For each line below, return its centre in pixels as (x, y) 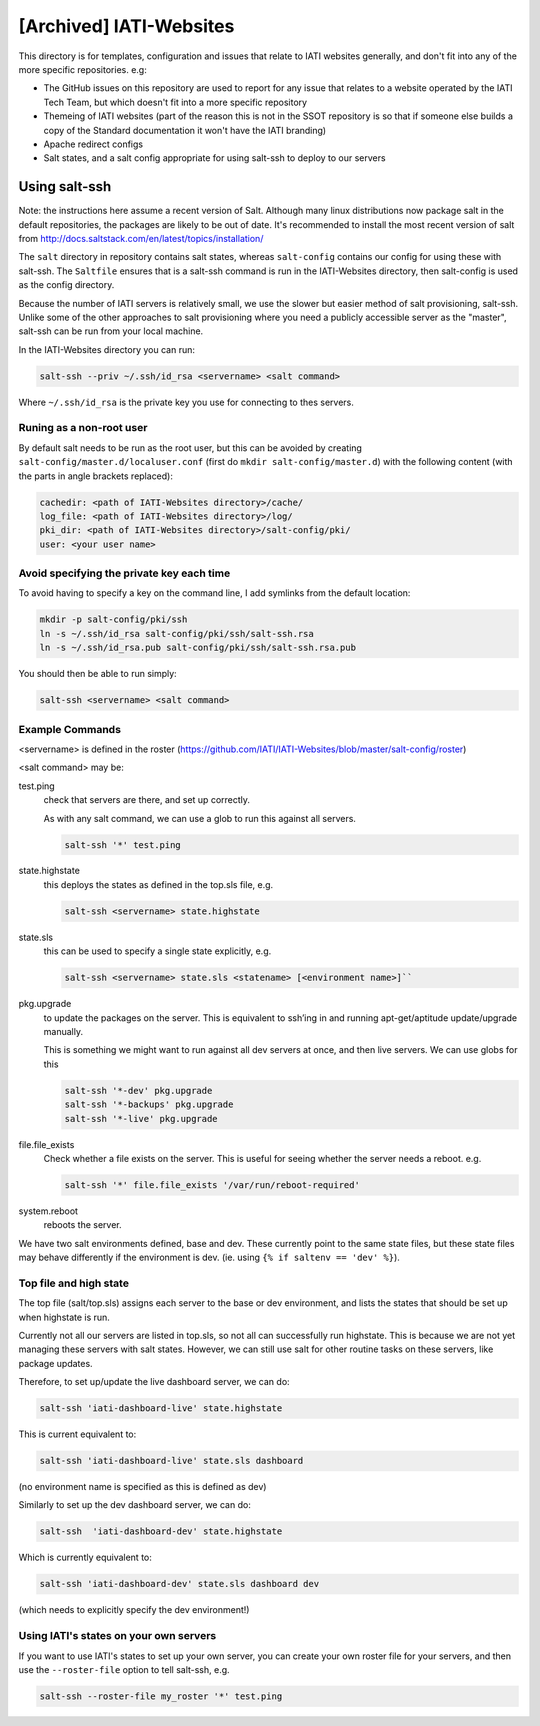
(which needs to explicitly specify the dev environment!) (134, 1610)
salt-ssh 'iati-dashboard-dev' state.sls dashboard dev (179, 1584)
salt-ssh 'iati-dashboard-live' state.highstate (161, 1408)
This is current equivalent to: (77, 1434)
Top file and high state (74, 1283)
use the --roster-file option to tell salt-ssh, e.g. (124, 1669)
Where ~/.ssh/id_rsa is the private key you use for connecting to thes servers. (186, 402)
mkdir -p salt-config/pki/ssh (113, 619)
